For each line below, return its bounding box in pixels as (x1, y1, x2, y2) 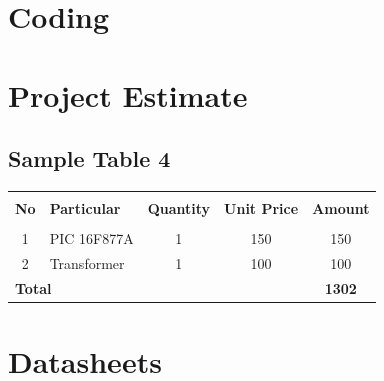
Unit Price (224, 197, 299, 218)
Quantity (147, 197, 211, 218)
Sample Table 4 (8, 143, 171, 174)
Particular (49, 197, 121, 218)
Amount (312, 197, 370, 218)
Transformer (49, 252, 125, 273)
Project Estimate (8, 74, 248, 115)
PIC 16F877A (49, 228, 134, 249)
